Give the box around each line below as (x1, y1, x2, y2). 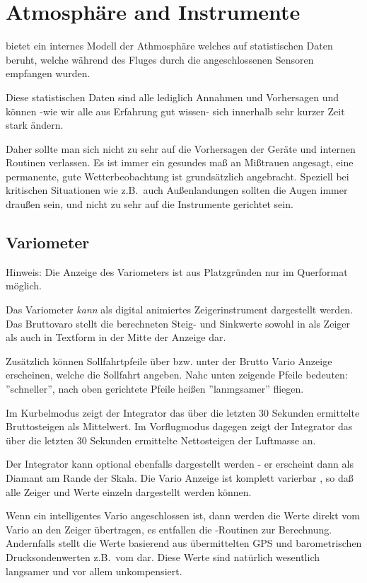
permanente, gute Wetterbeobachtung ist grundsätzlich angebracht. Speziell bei (6, 168, 349, 183)
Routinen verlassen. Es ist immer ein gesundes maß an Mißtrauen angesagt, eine (6, 155, 354, 170)
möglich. (6, 278, 42, 293)
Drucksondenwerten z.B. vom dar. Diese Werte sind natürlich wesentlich (6, 549, 320, 564)
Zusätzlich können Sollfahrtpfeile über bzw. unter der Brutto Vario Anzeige (6, 353, 332, 368)
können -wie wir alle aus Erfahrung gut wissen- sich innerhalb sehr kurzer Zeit (6, 103, 345, 118)
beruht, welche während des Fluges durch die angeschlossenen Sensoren (6, 52, 314, 67)
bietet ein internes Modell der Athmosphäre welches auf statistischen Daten (6, 38, 333, 53)
